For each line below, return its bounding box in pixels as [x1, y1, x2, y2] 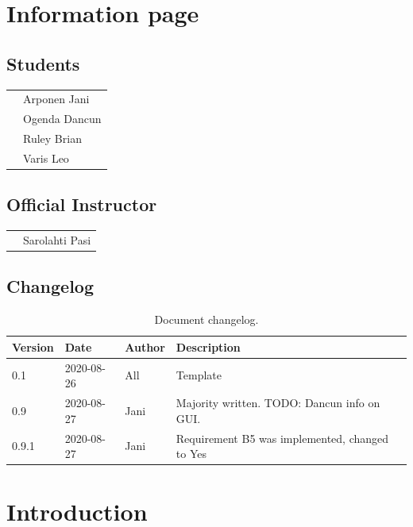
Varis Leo [23, 149, 69, 166]
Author [125, 338, 165, 355]
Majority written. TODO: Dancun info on [176, 394, 380, 411]
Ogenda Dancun [23, 110, 102, 127]
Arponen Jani [23, 90, 90, 107]
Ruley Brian [23, 130, 82, 147]
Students [6, 51, 80, 75]
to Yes [176, 445, 206, 462]
